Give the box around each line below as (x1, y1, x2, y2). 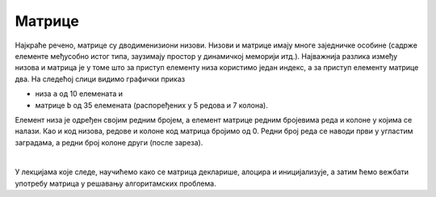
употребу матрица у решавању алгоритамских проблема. (15, 178, 217, 188)
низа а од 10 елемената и (35, 89, 124, 98)
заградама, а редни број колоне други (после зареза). (15, 137, 203, 147)
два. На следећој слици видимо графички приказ (15, 73, 186, 84)
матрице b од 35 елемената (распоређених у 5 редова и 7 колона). (35, 100, 268, 110)
